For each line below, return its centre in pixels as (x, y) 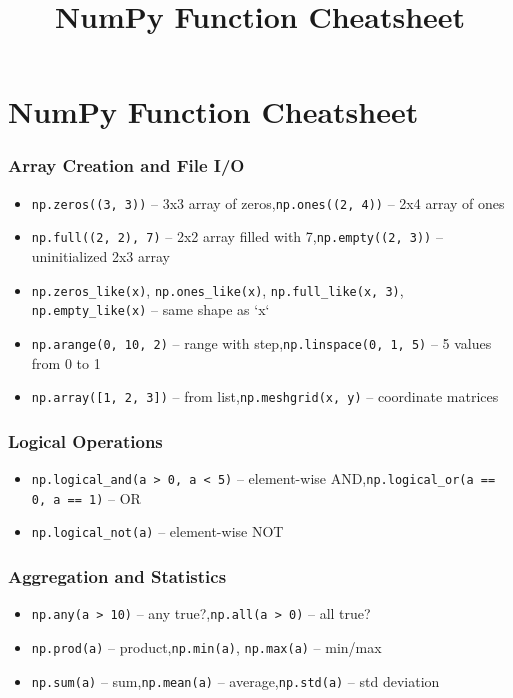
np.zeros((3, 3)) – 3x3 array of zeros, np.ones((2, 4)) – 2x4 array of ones (268, 202)
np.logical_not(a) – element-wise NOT (157, 531)
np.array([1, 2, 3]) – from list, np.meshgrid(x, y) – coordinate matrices (265, 396)
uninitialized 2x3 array (100, 256)
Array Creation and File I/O (126, 165)
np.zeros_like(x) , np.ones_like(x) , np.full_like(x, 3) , (217, 289)
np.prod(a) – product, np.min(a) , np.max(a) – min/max (206, 646)
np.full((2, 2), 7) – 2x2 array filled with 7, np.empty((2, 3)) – (237, 236)
